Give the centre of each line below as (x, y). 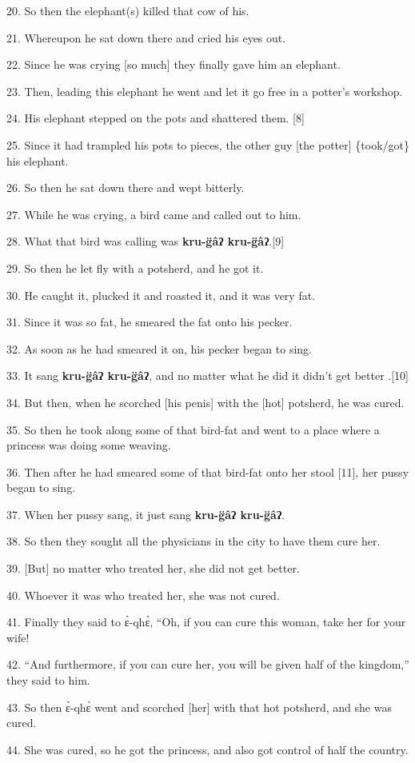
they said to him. (48, 680)
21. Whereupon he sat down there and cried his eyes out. (146, 37)
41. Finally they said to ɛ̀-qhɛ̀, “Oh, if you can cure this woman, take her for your (206, 622)
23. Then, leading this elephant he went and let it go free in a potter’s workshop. (205, 91)
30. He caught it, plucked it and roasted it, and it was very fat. (161, 295)
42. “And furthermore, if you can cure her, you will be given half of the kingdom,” (208, 664)
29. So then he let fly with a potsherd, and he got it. (135, 268)
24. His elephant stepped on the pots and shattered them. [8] (156, 118)
